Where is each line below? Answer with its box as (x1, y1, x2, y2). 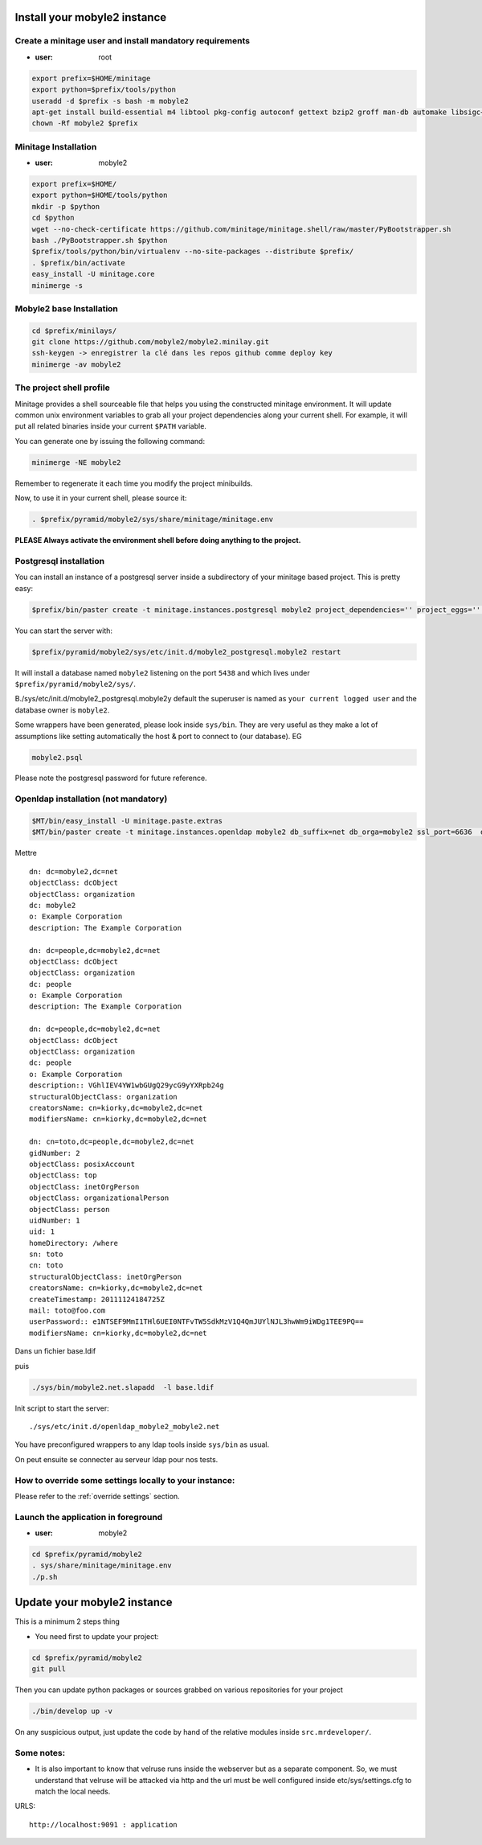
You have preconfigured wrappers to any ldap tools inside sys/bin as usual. (14, 1440, 270, 1449)
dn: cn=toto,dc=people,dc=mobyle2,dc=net (29, 1137, 194, 1146)
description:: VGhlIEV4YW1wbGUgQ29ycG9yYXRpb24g (29, 1081, 224, 1090)
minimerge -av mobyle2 (31, 360, 121, 369)
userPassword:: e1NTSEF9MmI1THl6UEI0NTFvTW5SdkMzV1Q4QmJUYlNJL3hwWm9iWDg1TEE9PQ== (29, 1317, 364, 1326)
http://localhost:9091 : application (29, 1820, 178, 1829)
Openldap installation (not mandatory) (14, 793, 168, 804)
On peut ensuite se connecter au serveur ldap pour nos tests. (14, 1454, 219, 1464)
